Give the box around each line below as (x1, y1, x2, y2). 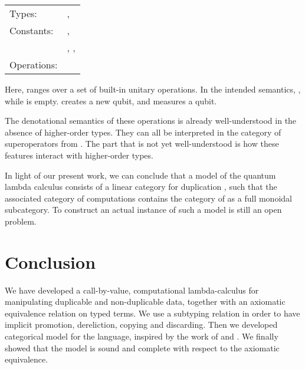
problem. (5, 215, 37, 227)
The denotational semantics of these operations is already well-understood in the (5, 114, 297, 127)
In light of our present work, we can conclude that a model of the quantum (5, 169, 276, 181)
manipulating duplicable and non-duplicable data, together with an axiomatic (5, 295, 286, 308)
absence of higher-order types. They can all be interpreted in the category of (5, 126, 281, 138)
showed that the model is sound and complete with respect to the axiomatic (5, 341, 280, 354)
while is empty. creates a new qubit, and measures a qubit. (5, 94, 217, 107)
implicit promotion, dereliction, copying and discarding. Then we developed (5, 318, 278, 331)
